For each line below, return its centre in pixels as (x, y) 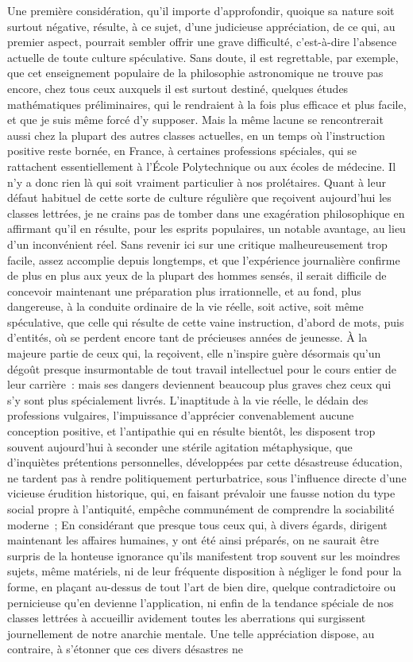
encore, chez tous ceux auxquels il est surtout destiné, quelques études (178, 88)
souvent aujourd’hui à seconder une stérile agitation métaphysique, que (180, 446)
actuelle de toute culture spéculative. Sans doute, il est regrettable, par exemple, (203, 57)
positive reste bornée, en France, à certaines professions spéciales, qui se (182, 151)
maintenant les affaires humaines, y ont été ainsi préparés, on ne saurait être (193, 540)
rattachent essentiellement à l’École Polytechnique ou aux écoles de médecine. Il (202, 166)
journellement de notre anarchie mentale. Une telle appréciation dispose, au (191, 633)
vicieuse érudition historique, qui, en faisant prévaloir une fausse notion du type (201, 493)
